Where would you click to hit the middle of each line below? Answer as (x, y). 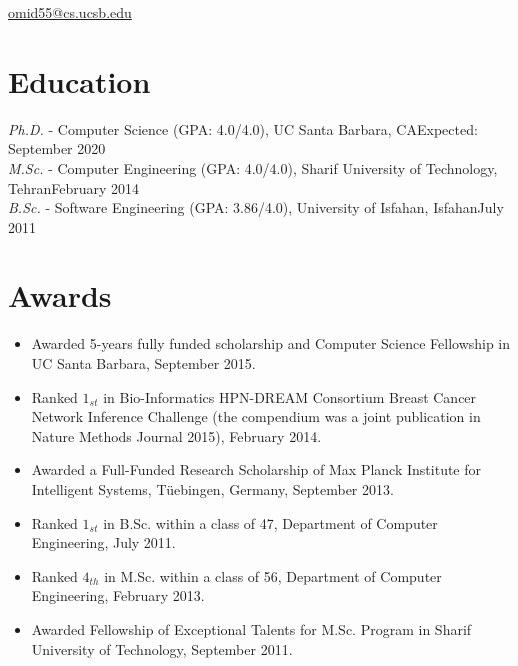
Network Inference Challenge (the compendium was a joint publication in (256, 416)
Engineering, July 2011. (103, 542)
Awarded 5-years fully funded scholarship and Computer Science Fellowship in (271, 343)
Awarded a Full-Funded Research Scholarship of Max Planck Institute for (256, 469)
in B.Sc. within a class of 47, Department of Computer (270, 522)
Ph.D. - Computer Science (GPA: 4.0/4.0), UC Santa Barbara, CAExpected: (243, 128)
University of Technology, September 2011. (162, 648)
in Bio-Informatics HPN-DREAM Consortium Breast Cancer (290, 396)
